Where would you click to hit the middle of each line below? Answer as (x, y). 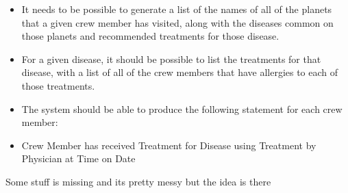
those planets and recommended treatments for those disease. (150, 36)
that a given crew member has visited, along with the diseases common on (177, 22)
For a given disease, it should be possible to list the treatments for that (171, 59)
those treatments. (58, 85)
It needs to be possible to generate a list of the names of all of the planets (177, 9)
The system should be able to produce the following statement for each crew (182, 108)
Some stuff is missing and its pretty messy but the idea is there (138, 181)
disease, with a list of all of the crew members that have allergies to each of (180, 72)
